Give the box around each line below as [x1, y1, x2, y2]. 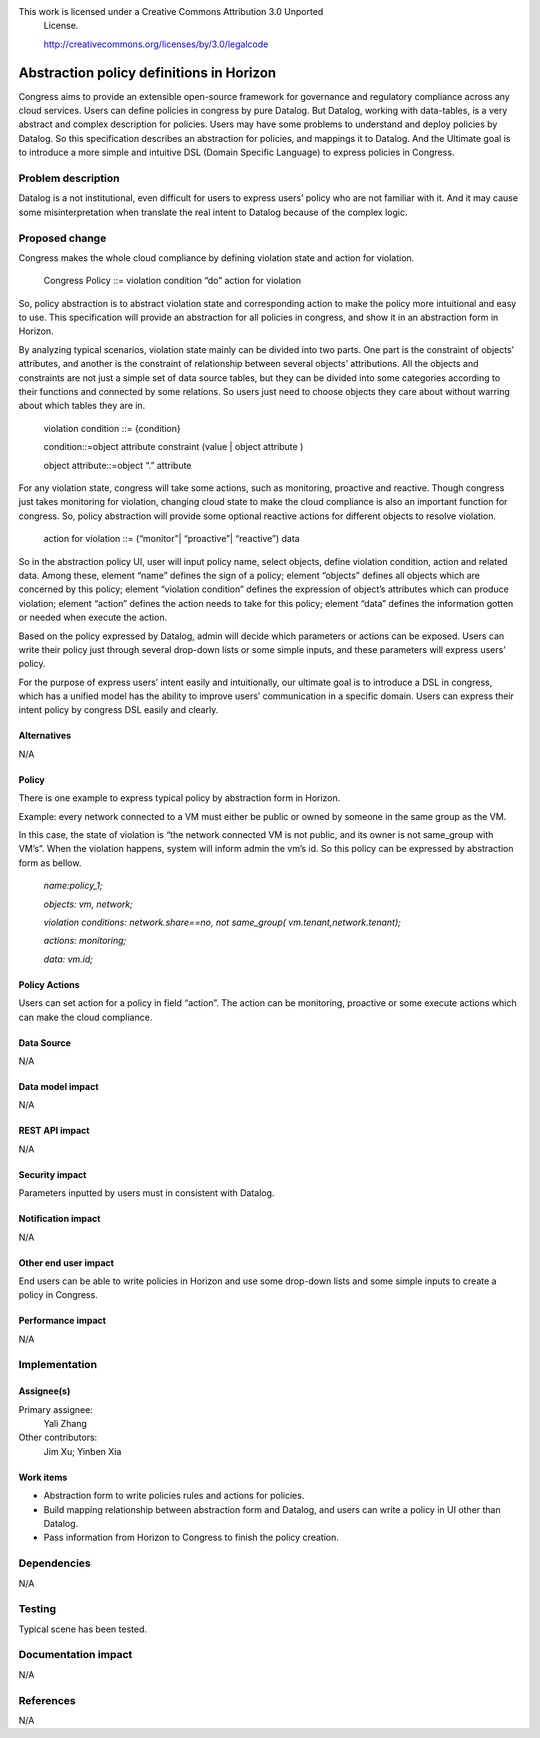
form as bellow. [18, 856, 82, 869]
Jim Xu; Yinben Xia [43, 1445, 122, 1457]
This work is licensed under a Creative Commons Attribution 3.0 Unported [18, 6, 324, 17]
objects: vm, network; [43, 898, 134, 910]
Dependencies [18, 1556, 92, 1570]
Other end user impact [18, 1256, 115, 1269]
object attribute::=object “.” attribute [43, 459, 192, 471]
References [18, 1693, 76, 1707]
